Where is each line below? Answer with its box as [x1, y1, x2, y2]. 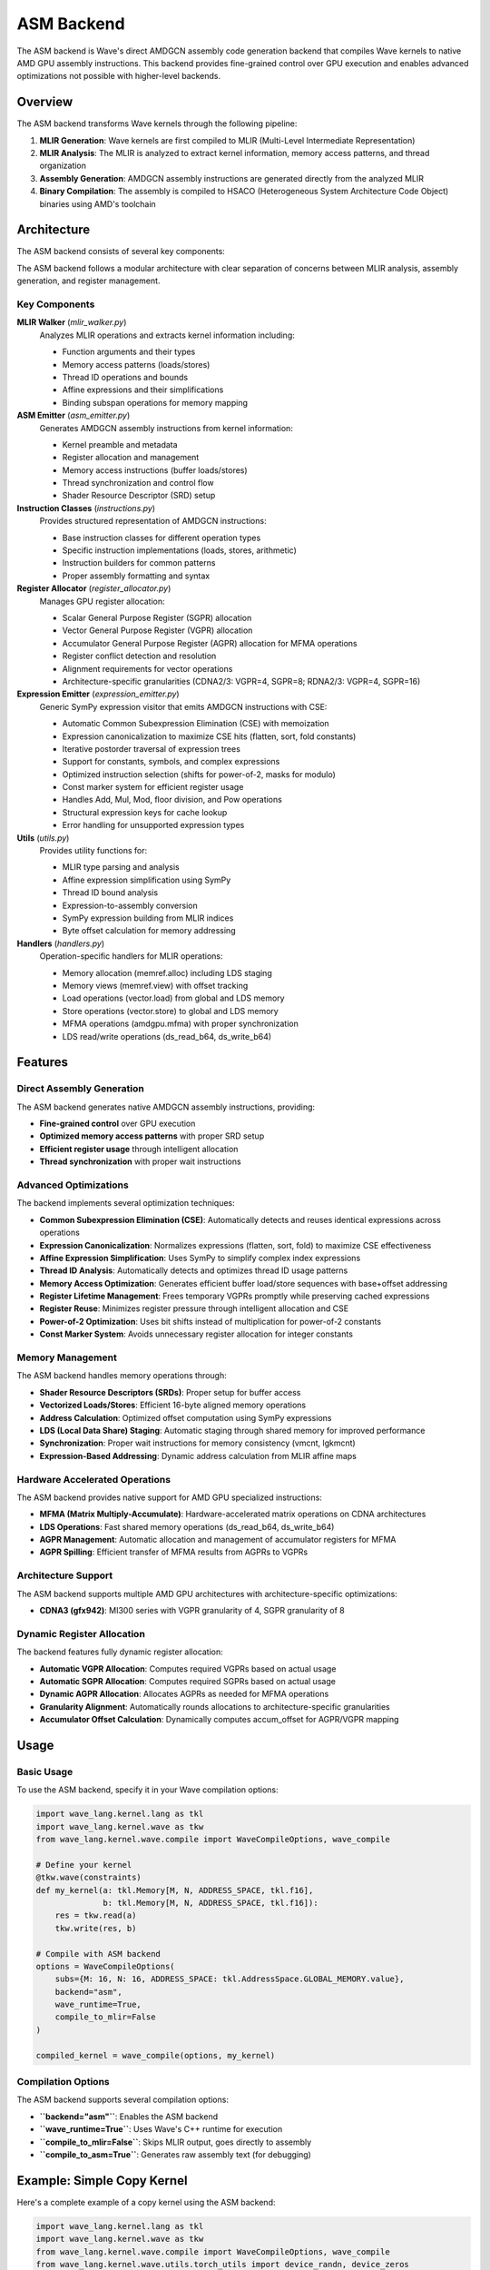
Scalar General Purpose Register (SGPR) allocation [62, 613, 252, 623]
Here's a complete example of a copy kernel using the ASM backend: [16, 2196, 276, 2207]
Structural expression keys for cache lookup [62, 806, 228, 817]
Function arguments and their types [62, 346, 196, 358]
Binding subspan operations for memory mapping [62, 397, 249, 408]
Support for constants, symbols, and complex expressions [62, 756, 280, 767]
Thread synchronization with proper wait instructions [39, 1156, 241, 1167]
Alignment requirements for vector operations [62, 663, 233, 674]
